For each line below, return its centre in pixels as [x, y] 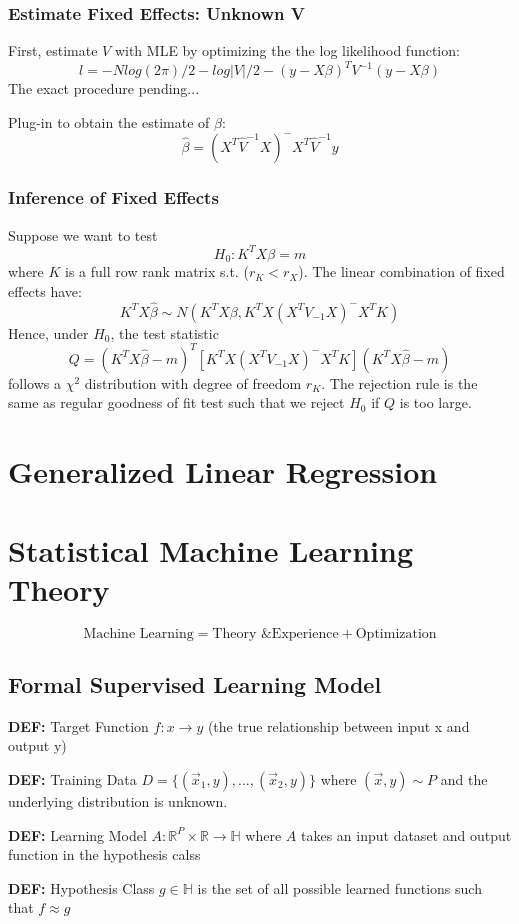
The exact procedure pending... [104, 88]
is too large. [435, 402]
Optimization [396, 633]
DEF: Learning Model [77, 834]
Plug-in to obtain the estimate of [109, 121]
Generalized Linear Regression [223, 471]
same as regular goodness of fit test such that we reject [176, 402]
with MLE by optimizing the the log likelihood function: [287, 50]
